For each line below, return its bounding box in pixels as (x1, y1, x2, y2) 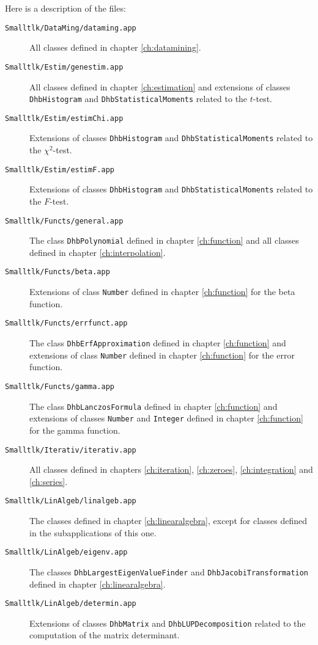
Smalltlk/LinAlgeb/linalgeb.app (5, 497, 136, 506)
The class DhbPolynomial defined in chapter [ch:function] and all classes (29, 234, 299, 247)
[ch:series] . (29, 475, 68, 487)
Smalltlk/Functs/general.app (5, 216, 124, 225)
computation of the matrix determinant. (29, 629, 180, 641)
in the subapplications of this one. (29, 526, 157, 539)
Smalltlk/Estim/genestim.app (5, 62, 124, 71)
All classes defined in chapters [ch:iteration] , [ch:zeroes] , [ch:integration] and (29, 463, 313, 476)
